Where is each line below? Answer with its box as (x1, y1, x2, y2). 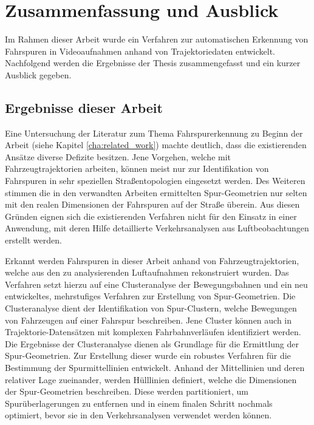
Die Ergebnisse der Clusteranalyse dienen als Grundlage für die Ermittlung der (5, 337, 299, 350)
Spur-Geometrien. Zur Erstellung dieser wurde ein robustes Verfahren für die (5, 349, 291, 362)
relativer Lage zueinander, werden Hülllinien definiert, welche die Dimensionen (5, 373, 297, 386)
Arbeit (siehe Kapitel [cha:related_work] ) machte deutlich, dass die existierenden (5, 138, 307, 151)
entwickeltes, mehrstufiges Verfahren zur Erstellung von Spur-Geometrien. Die (5, 290, 296, 302)
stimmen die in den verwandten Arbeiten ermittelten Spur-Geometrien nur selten (5, 186, 307, 199)
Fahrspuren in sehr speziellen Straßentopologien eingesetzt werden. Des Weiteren (5, 174, 305, 187)
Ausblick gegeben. (5, 68, 72, 81)
